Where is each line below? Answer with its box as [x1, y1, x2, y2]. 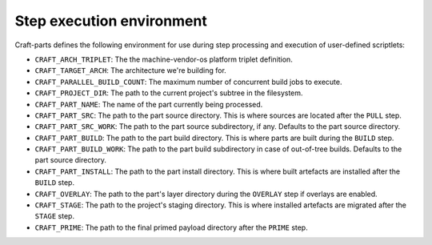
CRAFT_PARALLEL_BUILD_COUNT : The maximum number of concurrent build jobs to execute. [34, 77, 342, 86]
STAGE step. [34, 211, 75, 221]
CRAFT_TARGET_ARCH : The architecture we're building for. [34, 66, 227, 75]
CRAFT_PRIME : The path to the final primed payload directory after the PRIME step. [34, 223, 308, 232]
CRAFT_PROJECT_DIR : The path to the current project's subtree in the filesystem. [34, 88, 303, 98]
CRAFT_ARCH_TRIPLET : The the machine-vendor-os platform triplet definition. [34, 54, 294, 64]
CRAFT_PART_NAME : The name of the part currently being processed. [34, 99, 263, 109]
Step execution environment [14, 12, 207, 30]
